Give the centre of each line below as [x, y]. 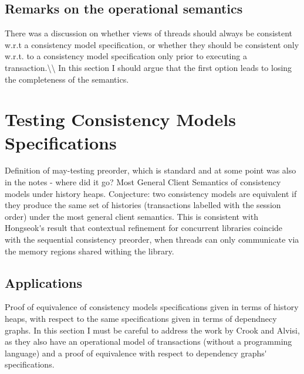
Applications [44, 282]
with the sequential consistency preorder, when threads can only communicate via [152, 239]
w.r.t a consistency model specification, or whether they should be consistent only [152, 44]
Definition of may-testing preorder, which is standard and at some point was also [151, 170]
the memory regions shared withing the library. [89, 251]
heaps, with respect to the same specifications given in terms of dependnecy [141, 319]
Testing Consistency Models [121, 119]
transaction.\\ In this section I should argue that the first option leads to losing [148, 67]
